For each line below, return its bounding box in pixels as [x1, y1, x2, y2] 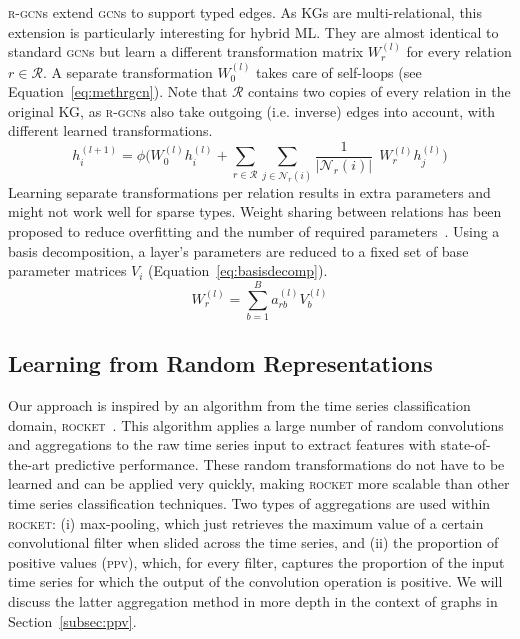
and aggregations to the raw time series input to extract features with [8, 434, 436, 455]
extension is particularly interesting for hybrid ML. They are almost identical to [8, 21, 499, 42]
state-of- [440, 434, 491, 455]
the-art [8, 453, 51, 474]
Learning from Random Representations [8, 348, 433, 379]
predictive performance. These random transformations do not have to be [54, 453, 505, 474]
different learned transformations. [8, 120, 213, 141]
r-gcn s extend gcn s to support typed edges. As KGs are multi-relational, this [8, 2, 483, 22]
